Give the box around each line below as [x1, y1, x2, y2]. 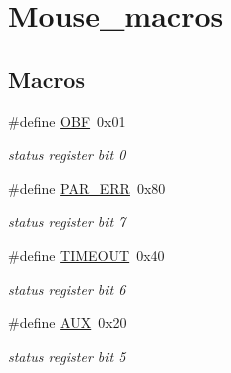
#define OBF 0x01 [8, 110, 126, 131]
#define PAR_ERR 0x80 [8, 177, 166, 198]
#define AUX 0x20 [8, 312, 127, 333]
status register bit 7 [8, 211, 126, 232]
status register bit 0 [8, 144, 126, 165]
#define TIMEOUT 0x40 [8, 244, 165, 265]
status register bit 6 [8, 278, 126, 299]
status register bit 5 [8, 345, 126, 366]
